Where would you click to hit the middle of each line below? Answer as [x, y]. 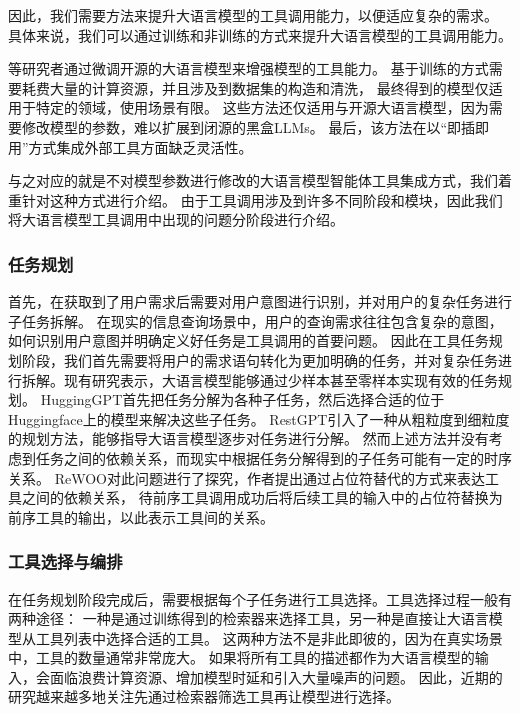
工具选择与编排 [65, 561]
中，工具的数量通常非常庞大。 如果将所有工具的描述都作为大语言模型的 [241, 657]
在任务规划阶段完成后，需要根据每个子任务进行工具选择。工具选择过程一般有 [260, 598]
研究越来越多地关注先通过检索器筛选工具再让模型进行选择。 [204, 696]
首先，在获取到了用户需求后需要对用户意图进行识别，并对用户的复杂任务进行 [260, 301]
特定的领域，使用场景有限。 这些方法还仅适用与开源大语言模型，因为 [262, 107]
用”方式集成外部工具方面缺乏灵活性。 [130, 146]
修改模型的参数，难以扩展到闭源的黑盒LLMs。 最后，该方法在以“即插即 [255, 126]
